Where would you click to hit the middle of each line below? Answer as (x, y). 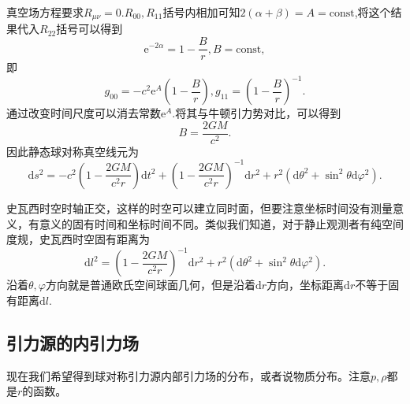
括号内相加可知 (201, 12)
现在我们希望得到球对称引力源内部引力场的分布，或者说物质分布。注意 (188, 375)
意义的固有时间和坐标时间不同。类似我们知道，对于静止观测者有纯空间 (221, 223)
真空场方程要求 (45, 12)
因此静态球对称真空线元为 (73, 151)
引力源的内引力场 (73, 342)
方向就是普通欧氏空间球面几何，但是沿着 (150, 285)
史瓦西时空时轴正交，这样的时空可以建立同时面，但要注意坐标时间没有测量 (199, 208)
